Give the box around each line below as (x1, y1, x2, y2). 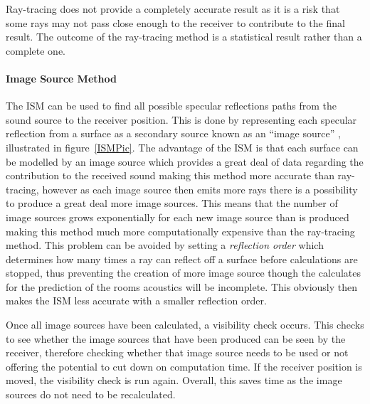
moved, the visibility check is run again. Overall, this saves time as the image (6, 373, 342, 388)
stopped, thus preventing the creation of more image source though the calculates (6, 265, 361, 280)
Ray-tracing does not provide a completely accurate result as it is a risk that (6, 1, 340, 16)
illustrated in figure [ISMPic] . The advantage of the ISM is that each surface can (6, 139, 359, 154)
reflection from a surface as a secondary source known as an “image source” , (6, 126, 341, 141)
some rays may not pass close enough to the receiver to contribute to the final (6, 15, 345, 30)
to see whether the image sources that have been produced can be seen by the (6, 331, 346, 346)
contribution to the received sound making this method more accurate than (6, 168, 334, 183)
